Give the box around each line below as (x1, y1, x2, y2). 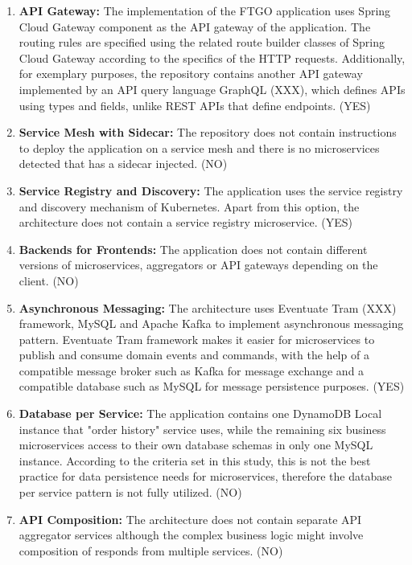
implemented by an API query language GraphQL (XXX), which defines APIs (19, 80, 406, 97)
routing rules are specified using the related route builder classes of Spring (19, 34, 385, 51)
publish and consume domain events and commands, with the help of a (19, 346, 369, 363)
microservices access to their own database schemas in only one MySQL (19, 436, 373, 453)
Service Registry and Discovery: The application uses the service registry (19, 182, 403, 199)
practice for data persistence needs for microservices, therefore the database (19, 468, 392, 485)
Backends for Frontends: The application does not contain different (19, 240, 368, 257)
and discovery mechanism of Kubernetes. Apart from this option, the (19, 198, 360, 215)
